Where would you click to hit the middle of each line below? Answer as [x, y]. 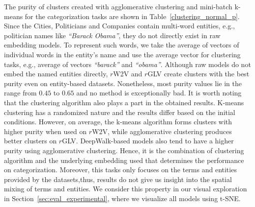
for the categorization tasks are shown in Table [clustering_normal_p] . [132, 16]
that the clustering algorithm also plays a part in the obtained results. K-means [124, 102]
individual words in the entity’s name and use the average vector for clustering [122, 54]
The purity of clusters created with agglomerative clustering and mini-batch [118, 6]
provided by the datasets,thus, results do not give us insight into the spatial [118, 179]
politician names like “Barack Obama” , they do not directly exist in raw [112, 35]
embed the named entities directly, [56, 74]
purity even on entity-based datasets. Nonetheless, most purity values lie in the [123, 83]
